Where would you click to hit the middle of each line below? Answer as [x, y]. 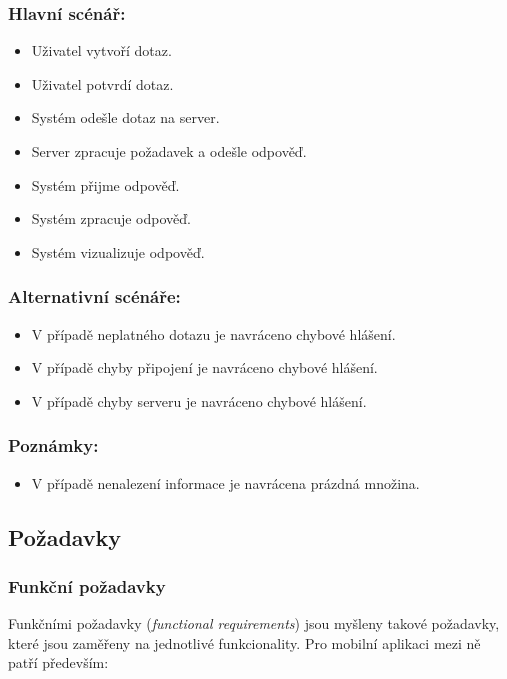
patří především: [58, 662]
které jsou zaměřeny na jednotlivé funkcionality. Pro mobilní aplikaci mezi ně [244, 642]
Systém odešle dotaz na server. [125, 117]
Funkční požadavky [87, 585]
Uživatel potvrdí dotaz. [102, 83]
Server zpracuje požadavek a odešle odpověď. [169, 151]
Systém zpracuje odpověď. [111, 218]
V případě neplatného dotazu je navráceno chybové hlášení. [213, 333]
